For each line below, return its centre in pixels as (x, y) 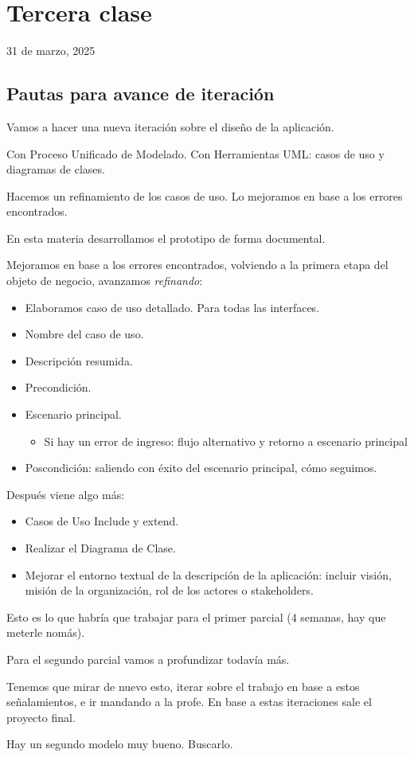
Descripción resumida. (79, 360)
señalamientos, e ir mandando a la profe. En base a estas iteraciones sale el (189, 702)
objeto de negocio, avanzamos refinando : (105, 281)
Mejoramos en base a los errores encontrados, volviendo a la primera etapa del (197, 265)
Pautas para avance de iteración (141, 94)
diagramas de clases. (56, 169)
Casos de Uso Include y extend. (102, 521)
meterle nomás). (46, 632)
